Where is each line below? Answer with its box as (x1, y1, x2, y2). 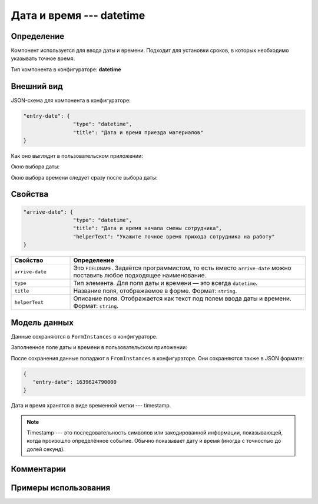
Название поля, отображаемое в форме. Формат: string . (73, 287, 237, 295)
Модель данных (11, 317, 74, 327)
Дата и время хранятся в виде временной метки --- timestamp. (11, 402, 171, 409)
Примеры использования (11, 483, 111, 493)
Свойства (11, 189, 49, 200)
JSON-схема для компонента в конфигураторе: (11, 97, 131, 104)
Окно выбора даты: (11, 163, 60, 170)
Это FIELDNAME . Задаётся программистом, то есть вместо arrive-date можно (73, 264, 291, 272)
